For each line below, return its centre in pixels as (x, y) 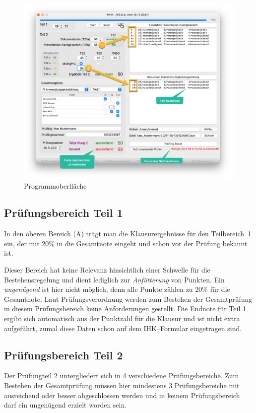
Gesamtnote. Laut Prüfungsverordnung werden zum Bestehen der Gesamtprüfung (128, 299)
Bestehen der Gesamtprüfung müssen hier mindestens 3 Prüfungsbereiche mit (122, 385)
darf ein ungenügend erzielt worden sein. (65, 405)
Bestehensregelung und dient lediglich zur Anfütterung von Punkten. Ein (114, 279)
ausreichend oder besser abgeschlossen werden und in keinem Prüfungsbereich (122, 395)
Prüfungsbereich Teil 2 (64, 355)
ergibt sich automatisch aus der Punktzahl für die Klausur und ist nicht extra (122, 318)
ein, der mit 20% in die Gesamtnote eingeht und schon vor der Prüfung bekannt (126, 243)
